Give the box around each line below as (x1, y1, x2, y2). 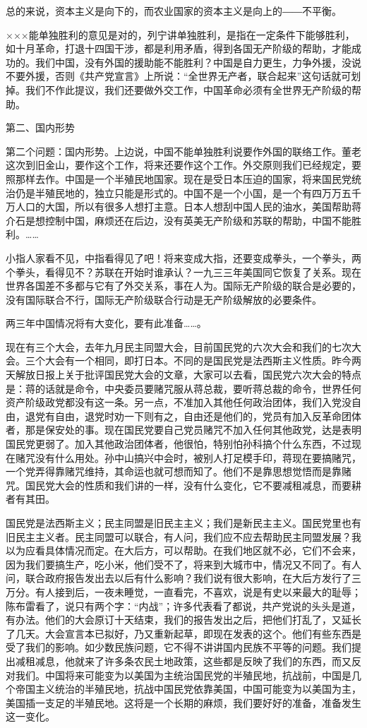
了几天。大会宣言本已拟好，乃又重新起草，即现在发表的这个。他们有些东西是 (6, 626, 361, 640)
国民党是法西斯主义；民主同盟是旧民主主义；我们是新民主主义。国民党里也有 (6, 515, 361, 530)
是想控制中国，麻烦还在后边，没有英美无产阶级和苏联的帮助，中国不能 (25, 213, 351, 227)
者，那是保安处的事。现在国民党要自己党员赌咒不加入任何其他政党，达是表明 (6, 422, 361, 437)
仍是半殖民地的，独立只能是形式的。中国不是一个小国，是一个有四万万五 (15, 185, 351, 200)
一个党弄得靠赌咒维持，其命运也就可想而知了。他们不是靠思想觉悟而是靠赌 (6, 464, 351, 479)
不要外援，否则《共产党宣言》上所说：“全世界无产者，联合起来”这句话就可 (6, 68, 351, 83)
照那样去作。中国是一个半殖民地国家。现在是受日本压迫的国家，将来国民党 (6, 171, 351, 186)
